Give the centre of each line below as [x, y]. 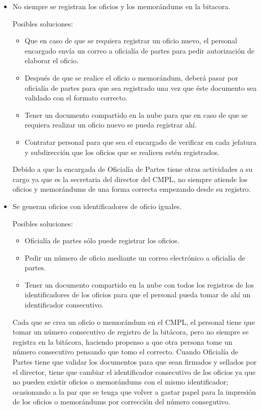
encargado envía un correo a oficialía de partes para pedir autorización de [139, 50]
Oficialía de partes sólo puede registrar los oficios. [102, 240]
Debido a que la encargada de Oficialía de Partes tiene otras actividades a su [133, 169]
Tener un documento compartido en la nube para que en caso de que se [136, 114]
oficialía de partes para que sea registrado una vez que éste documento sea [141, 87]
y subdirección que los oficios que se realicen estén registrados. [122, 152]
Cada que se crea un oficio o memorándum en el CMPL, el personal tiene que [134, 322]
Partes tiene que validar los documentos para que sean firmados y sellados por [135, 362]
